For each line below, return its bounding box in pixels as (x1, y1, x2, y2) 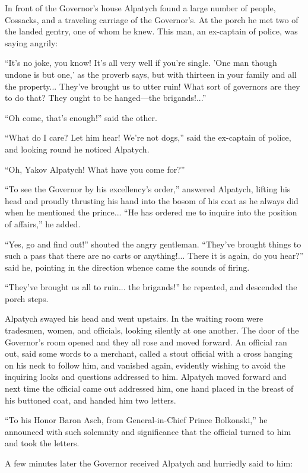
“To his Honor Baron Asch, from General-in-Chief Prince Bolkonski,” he (5, 414, 268, 426)
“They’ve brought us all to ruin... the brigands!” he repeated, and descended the (5, 281, 297, 293)
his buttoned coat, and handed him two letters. (5, 393, 176, 406)
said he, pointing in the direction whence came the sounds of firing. (5, 261, 250, 273)
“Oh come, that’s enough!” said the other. (5, 111, 157, 123)
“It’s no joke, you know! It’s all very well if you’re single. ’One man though (5, 56, 277, 69)
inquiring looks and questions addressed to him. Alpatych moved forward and (5, 370, 287, 383)
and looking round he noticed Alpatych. (5, 142, 150, 155)
